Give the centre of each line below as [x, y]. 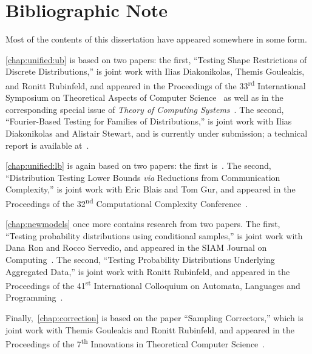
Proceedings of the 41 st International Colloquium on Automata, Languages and [153, 284]
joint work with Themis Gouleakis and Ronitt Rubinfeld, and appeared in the [150, 329]
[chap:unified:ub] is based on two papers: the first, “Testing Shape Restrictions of [156, 59]
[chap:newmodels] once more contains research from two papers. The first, [143, 224]
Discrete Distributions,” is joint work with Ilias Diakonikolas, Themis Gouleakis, [155, 71]
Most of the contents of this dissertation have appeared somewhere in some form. [156, 39]
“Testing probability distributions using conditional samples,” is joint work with [154, 235]
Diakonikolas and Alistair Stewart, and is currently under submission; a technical [157, 133]
